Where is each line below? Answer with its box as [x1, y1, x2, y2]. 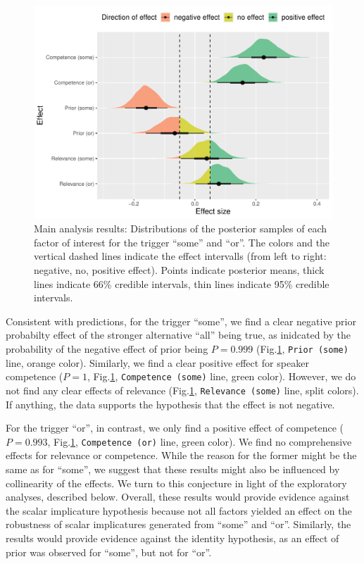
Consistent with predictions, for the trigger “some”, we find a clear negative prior [6, 313, 356, 328]
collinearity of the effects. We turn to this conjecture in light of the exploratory [6, 475, 347, 490]
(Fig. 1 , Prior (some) [256, 341, 349, 356]
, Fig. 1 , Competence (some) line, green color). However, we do [87, 369, 356, 384]
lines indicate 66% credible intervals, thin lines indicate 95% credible [34, 276, 330, 291]
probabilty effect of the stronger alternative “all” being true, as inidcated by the [6, 327, 351, 342]
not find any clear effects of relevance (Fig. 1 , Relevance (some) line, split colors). [6, 382, 359, 397]
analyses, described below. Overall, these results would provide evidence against [6, 489, 350, 504]
